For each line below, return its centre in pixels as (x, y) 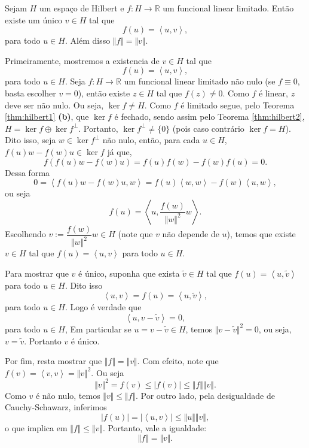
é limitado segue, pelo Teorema (238, 105)
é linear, (273, 93)
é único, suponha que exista (129, 273)
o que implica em (36, 427)
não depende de (191, 234)
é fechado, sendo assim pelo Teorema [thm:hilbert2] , (209, 116)
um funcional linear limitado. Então (228, 8)
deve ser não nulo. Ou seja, (54, 105)
